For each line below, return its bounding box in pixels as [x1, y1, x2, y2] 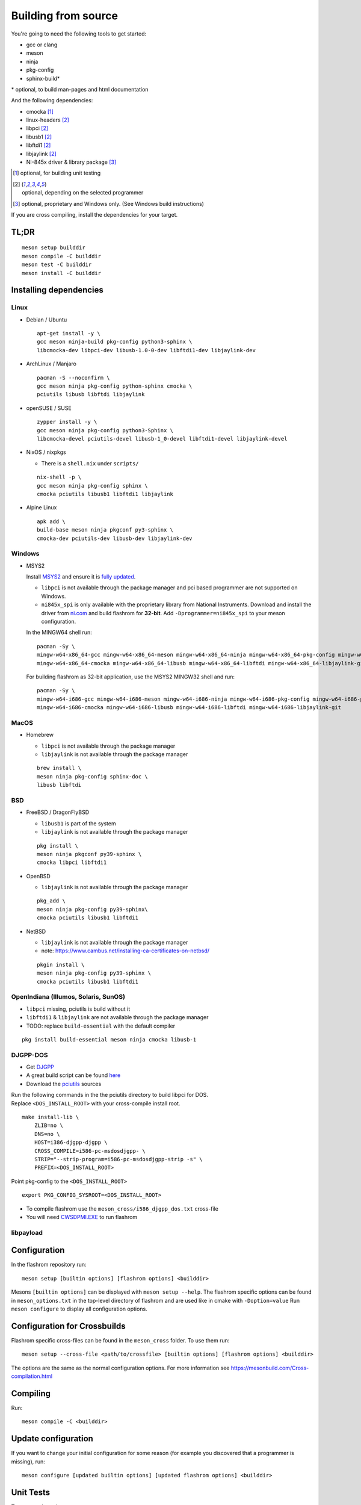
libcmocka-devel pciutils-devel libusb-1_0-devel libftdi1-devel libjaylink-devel [37, 435, 288, 442]
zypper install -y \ [37, 418, 97, 426]
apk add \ [37, 518, 66, 525]
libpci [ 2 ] [26, 125, 49, 132]
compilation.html [11, 1373, 53, 1380]
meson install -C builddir [22, 270, 102, 276]
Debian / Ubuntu [26, 316, 67, 323]
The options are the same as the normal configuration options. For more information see [11, 1364, 230, 1371]
